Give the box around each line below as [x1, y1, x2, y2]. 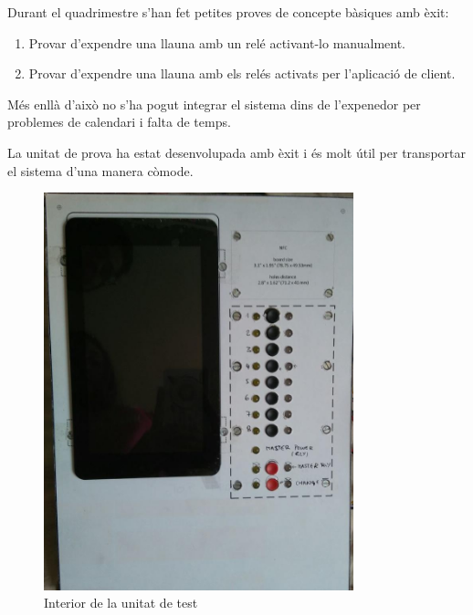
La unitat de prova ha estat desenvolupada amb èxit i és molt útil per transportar [7, 142, 466, 162]
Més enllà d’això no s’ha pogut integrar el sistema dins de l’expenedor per [7, 94, 421, 113]
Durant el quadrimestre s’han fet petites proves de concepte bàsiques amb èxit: [7, 3, 449, 21]
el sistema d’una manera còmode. [7, 161, 194, 180]
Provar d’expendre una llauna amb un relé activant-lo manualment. [28, 33, 406, 52]
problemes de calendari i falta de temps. [7, 112, 231, 131]
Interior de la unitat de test [44, 593, 198, 612]
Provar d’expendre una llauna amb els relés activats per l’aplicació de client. [28, 64, 456, 83]
